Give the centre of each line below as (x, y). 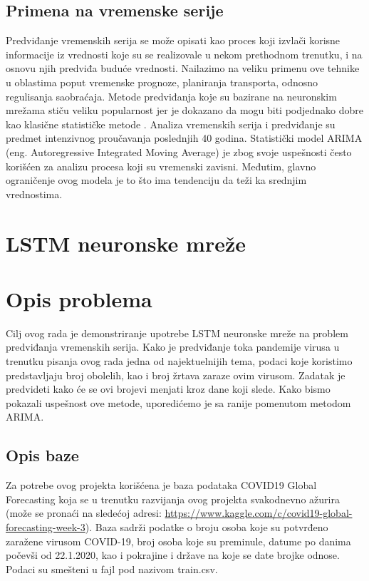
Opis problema (79, 298)
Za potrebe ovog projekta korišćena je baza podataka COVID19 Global (161, 485)
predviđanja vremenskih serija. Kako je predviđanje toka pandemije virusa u (173, 347)
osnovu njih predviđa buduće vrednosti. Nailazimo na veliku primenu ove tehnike (183, 68)
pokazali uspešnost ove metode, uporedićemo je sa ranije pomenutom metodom (178, 402)
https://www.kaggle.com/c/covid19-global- (259, 513)
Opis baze (42, 455)
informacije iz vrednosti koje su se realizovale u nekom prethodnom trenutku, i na (184, 54)
